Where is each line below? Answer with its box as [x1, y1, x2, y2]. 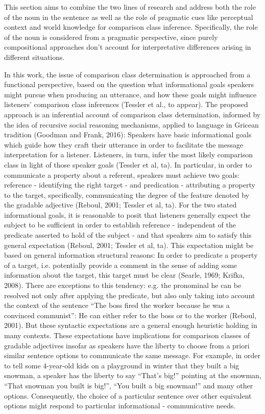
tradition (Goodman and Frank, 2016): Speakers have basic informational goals [4, 129, 252, 140]
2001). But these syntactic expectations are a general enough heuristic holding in [4, 320, 257, 330]
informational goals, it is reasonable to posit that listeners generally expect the [4, 209, 251, 220]
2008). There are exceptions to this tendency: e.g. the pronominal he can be [4, 280, 242, 291]
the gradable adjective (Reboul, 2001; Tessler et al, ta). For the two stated [4, 199, 237, 210]
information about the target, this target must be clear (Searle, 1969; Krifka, [4, 270, 245, 280]
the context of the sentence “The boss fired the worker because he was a [4, 300, 230, 310]
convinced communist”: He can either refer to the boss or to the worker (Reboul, [4, 309, 257, 320]
